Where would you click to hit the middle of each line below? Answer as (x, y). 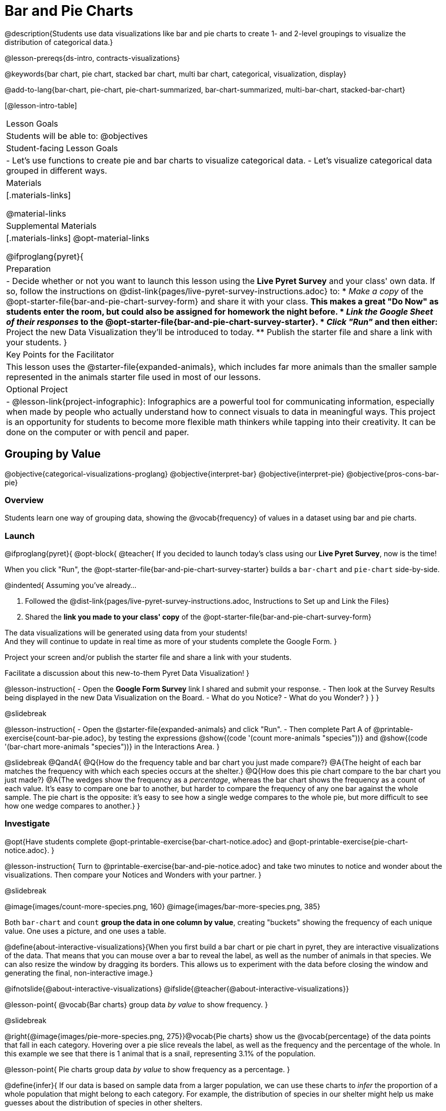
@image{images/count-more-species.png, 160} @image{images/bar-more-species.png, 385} (163, 906)
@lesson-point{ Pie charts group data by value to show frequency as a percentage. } (147, 1069)
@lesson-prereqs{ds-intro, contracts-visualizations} (92, 58)
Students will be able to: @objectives (77, 136)
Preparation (29, 268)
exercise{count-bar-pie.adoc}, (56, 738)
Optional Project (37, 389)
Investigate (27, 824)
